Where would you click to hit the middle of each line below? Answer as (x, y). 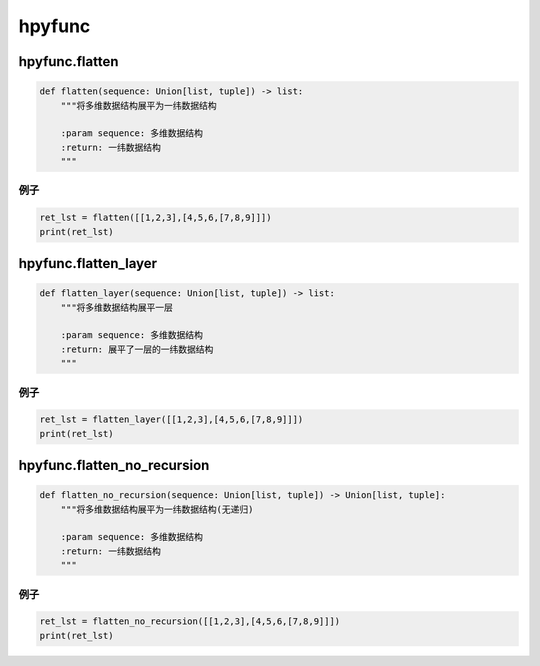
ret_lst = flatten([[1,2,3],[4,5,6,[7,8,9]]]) (155, 218)
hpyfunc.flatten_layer (88, 263)
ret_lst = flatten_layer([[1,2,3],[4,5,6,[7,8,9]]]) (171, 419)
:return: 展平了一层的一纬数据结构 (137, 349)
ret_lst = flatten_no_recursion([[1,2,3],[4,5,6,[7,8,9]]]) (190, 621)
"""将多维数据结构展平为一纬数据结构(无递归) (157, 509)
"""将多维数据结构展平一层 (117, 307)
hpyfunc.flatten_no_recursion (114, 465)
